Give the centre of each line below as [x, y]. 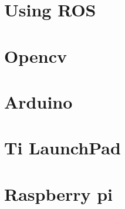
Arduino [38, 101]
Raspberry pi [59, 193]
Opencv [36, 55]
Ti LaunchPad [62, 148]
